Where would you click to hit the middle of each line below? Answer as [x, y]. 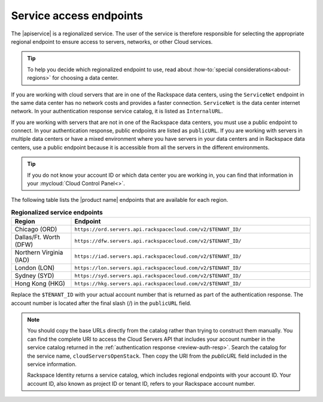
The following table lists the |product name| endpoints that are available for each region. [120, 200]
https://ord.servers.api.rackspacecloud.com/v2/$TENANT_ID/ [158, 229]
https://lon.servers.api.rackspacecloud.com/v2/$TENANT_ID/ [158, 268]
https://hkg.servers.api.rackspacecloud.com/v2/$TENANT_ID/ [158, 284]
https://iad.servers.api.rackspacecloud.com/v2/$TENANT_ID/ [158, 256]
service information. [52, 364]
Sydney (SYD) [34, 276]
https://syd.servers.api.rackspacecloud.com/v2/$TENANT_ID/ [158, 276]
